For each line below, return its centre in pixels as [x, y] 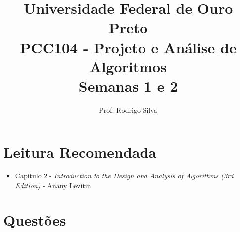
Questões [35, 219]
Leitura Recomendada [80, 152]
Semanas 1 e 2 [128, 86]
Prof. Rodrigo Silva [128, 109]
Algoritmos [128, 66]
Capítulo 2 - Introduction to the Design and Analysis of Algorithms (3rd [124, 176]
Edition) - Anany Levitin [53, 185]
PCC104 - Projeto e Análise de [128, 47]
